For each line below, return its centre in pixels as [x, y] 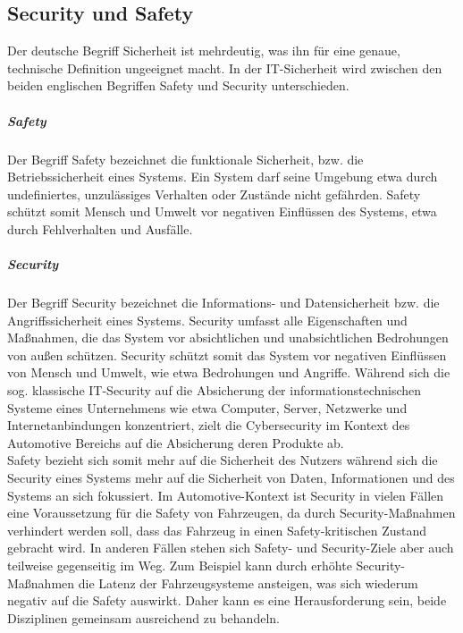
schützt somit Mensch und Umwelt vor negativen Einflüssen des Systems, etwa [222, 211]
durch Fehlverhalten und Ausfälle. [100, 228]
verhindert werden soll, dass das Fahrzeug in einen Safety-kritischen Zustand [217, 530]
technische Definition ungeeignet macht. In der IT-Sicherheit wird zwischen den [225, 68]
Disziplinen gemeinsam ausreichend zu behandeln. [143, 617]
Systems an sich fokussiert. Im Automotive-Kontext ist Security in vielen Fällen [226, 495]
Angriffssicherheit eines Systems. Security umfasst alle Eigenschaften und [207, 320]
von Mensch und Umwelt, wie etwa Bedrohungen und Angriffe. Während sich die [229, 372]
